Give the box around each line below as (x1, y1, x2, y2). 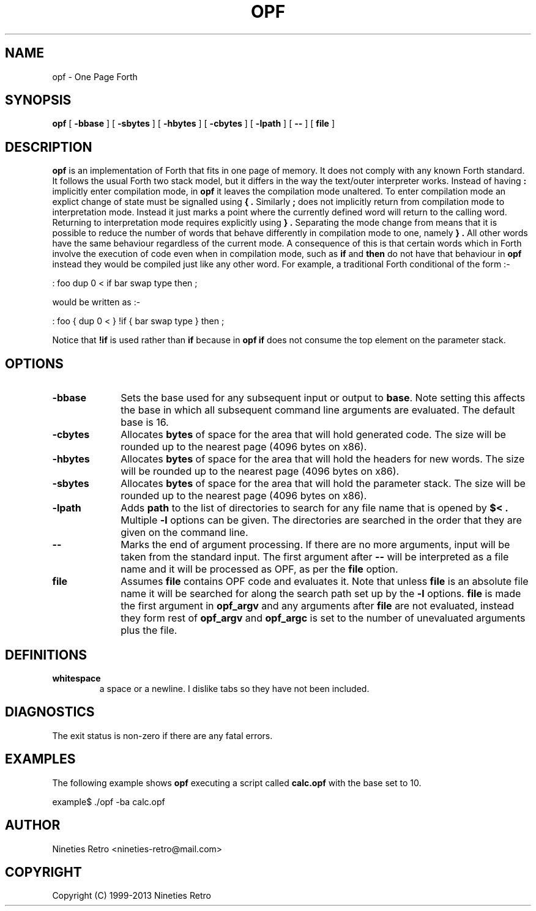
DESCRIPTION (5, 139, 92, 155)
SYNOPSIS (5, 92, 72, 108)
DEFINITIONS (5, 647, 87, 663)
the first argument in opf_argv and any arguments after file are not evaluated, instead (121, 600, 515, 612)
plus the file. (121, 624, 177, 637)
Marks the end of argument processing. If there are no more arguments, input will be (121, 538, 510, 551)
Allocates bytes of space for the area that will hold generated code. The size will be (121, 428, 506, 441)
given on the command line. (121, 526, 248, 539)
